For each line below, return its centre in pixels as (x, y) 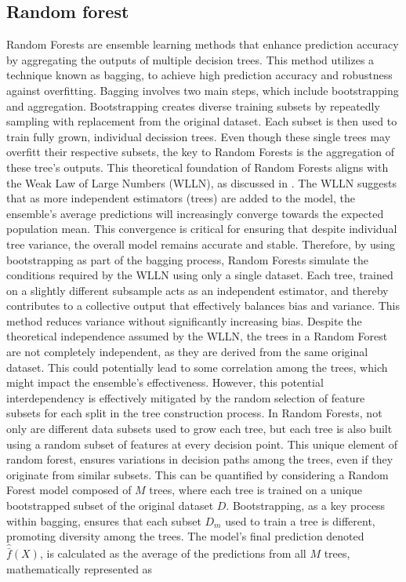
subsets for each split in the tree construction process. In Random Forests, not (194, 413)
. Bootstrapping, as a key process (306, 506)
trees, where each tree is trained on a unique (256, 490)
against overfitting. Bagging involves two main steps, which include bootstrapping (203, 90)
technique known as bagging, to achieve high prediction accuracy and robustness (199, 75)
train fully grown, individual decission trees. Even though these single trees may (199, 136)
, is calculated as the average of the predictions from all (173, 553)
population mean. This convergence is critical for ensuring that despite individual (202, 229)
